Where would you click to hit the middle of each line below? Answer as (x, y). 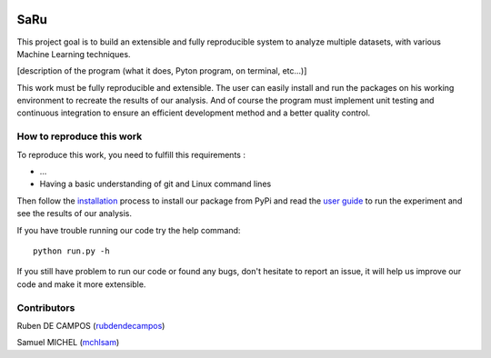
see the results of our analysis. (74, 214)
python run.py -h (71, 251)
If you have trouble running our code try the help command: (129, 230)
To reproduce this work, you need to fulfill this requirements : (131, 154)
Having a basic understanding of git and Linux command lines (155, 184)
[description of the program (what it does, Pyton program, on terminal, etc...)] (162, 71)
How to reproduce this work (80, 136)
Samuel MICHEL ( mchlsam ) (68, 343)
